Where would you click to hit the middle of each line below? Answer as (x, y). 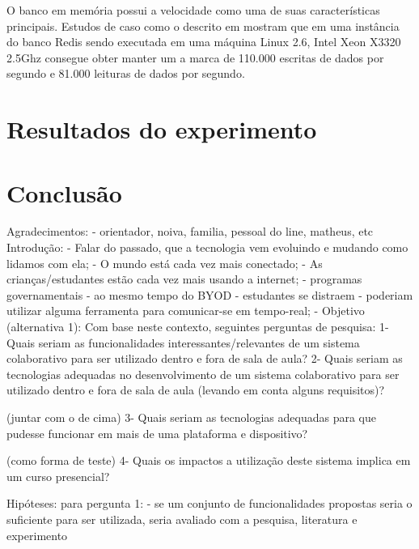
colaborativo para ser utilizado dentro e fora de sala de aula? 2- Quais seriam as (205, 358)
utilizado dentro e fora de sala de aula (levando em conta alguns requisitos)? (196, 390)
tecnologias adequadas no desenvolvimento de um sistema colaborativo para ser (203, 374)
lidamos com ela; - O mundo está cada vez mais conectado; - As (165, 263)
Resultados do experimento (162, 129)
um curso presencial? (58, 476)
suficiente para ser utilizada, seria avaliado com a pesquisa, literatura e (182, 519)
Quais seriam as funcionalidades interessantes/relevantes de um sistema (183, 342)
